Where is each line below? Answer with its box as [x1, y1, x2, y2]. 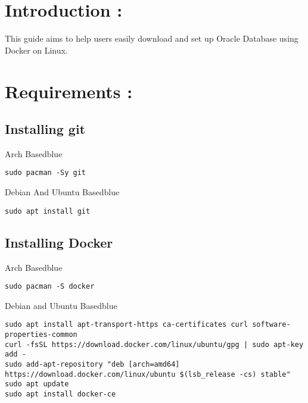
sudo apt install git [5, 207, 91, 215]
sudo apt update [5, 380, 69, 389]
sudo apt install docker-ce [5, 390, 116, 399]
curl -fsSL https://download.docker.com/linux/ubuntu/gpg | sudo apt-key [5, 340, 304, 349]
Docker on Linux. [5, 43, 68, 56]
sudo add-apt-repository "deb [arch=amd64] [5, 360, 180, 369]
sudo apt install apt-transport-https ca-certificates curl [5, 320, 248, 329]
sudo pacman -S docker [5, 282, 95, 291]
